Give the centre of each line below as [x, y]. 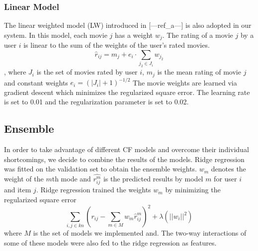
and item [18, 190]
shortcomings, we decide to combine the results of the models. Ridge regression [124, 159]
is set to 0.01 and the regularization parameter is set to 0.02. [96, 102]
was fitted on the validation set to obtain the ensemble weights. [100, 169]
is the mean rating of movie [199, 72]
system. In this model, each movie [56, 35]
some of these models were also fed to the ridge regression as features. [110, 242]
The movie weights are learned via [185, 82]
